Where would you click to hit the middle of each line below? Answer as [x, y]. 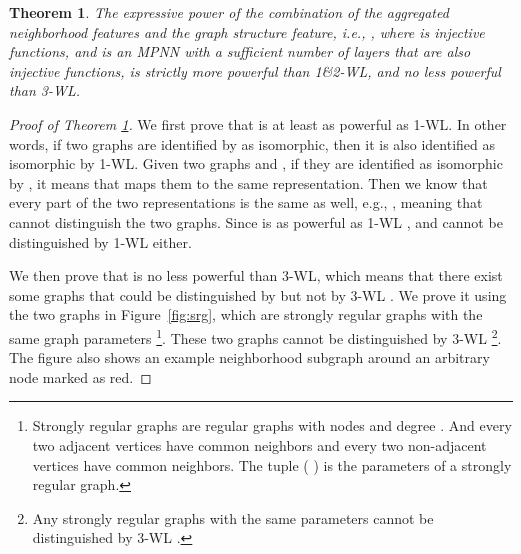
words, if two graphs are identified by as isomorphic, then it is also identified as [252, 143]
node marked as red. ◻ [80, 376]
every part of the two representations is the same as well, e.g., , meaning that [246, 202]
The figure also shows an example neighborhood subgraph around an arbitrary [249, 357]
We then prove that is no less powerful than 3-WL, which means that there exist [256, 275]
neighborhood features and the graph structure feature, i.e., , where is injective [247, 31]
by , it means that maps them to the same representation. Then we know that [248, 182]
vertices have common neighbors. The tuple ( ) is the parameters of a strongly [272, 464]
